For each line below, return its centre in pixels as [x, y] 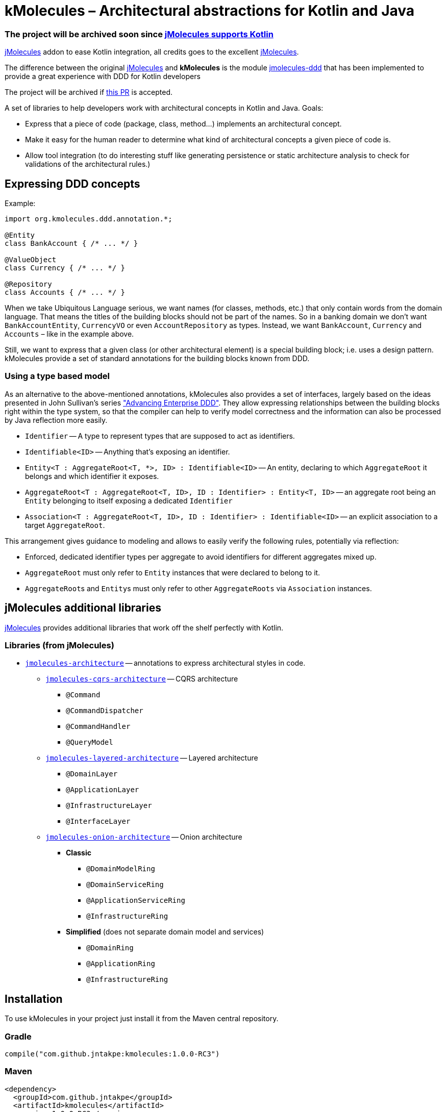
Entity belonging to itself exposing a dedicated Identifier [129, 500]
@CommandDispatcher [105, 711]
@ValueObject [31, 259]
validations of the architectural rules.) [88, 164]
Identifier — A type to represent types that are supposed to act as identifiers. [160, 436]
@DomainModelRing [121, 869]
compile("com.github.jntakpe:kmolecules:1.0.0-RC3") [112, 1054]
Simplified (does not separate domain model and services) [165, 932]
